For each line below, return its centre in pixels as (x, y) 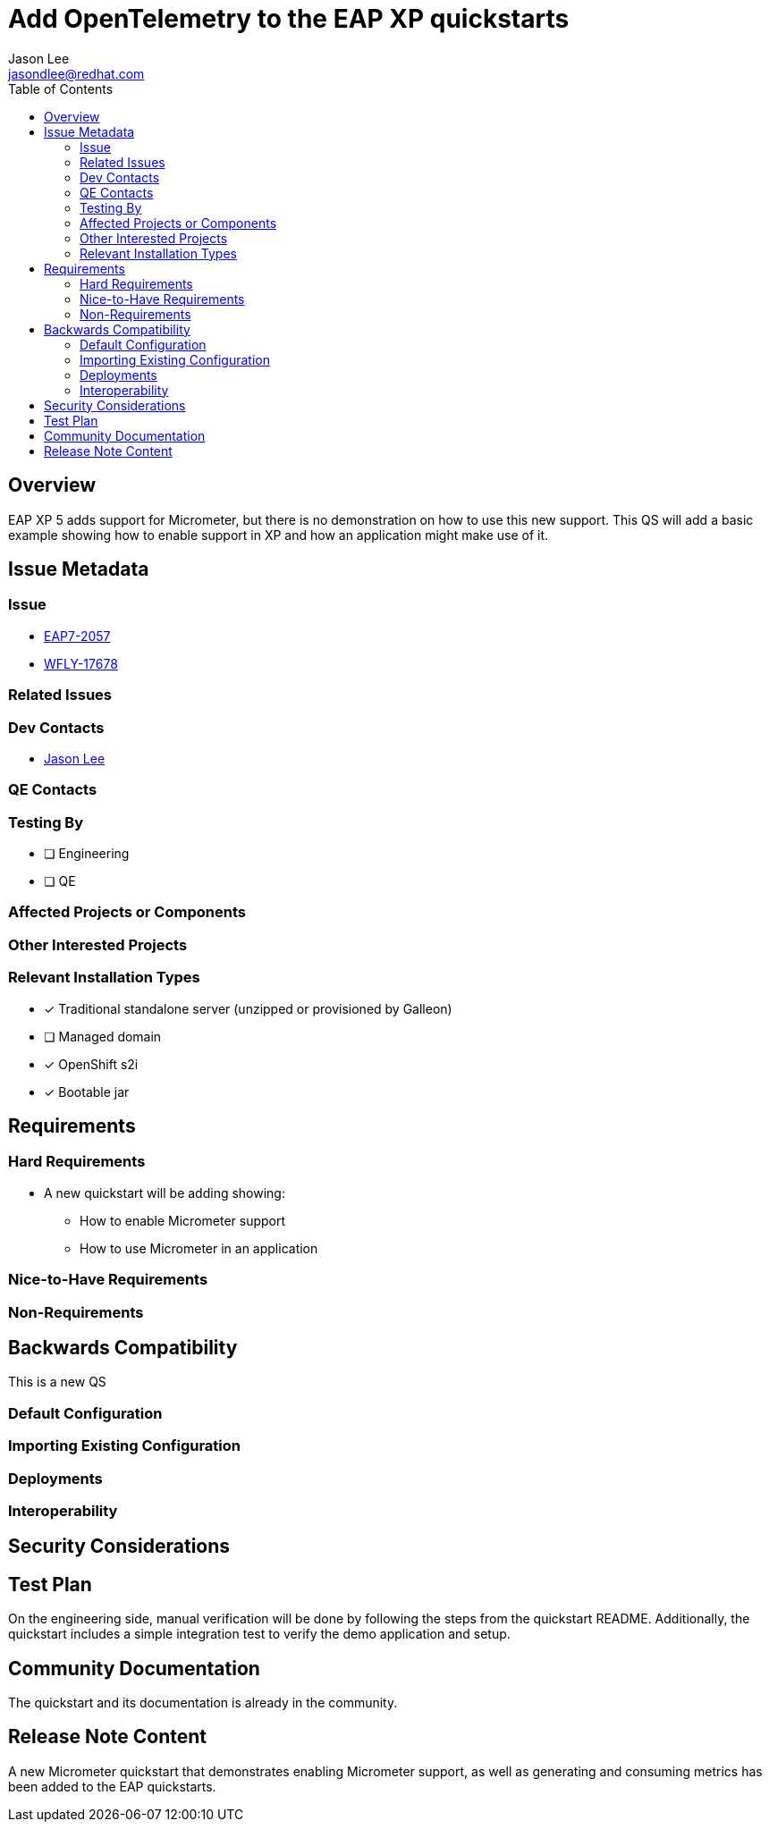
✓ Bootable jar (87, 1091)
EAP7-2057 (77, 636)
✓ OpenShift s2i (91, 1064)
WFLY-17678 (81, 663)
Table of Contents (61, 88)
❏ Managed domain (103, 1036)
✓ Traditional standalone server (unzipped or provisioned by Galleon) (248, 1008)
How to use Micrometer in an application (199, 1248)
